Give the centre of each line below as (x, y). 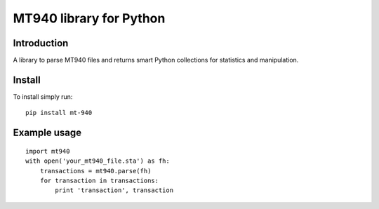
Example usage (47, 133)
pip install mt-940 (59, 113)
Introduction (41, 43)
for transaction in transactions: (99, 180)
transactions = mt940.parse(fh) (95, 171)
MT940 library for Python (89, 18)
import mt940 (48, 151)
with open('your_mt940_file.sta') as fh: (98, 161)
